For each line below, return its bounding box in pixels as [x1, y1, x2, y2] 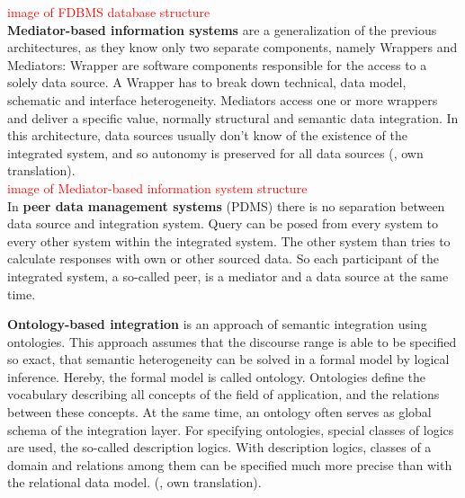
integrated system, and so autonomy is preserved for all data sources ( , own [7, 143, 424, 162]
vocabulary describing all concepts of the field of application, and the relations [7, 385, 440, 404]
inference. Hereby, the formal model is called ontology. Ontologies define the [7, 367, 425, 386]
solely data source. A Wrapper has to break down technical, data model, [7, 73, 407, 92]
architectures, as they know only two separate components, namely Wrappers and [7, 38, 458, 57]
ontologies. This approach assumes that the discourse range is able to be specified [7, 332, 457, 351]
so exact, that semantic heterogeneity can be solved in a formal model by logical [7, 350, 450, 369]
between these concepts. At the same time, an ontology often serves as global [7, 403, 432, 422]
